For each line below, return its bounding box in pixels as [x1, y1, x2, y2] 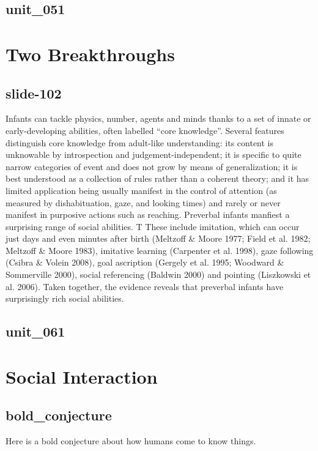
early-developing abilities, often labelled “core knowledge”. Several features [6, 124, 284, 136]
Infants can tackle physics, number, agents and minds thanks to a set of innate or [6, 112, 311, 125]
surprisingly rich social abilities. [6, 292, 124, 305]
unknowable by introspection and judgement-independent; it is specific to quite [6, 148, 301, 161]
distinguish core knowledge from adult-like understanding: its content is [6, 136, 274, 149]
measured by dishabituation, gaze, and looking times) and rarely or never [6, 196, 281, 209]
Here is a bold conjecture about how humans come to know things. [6, 434, 256, 447]
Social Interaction [6, 363, 158, 389]
